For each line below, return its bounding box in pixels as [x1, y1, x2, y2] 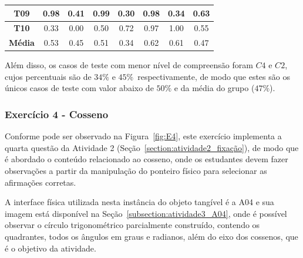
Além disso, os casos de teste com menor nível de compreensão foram [5, 59, 253, 71]
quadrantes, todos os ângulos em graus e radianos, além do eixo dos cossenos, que [5, 230, 298, 243]
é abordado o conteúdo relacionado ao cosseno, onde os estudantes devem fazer [5, 153, 288, 165]
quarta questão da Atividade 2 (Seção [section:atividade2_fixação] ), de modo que [5, 141, 299, 153]
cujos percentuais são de [5, 70, 92, 82]
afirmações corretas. [5, 176, 76, 188]
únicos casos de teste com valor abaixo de [5, 82, 154, 94]
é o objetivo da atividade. [5, 242, 96, 254]
